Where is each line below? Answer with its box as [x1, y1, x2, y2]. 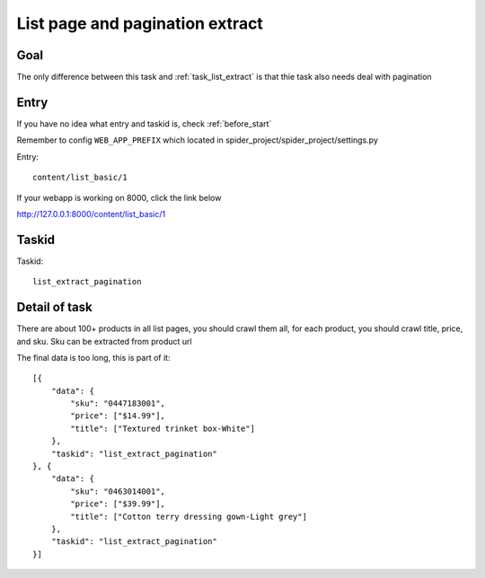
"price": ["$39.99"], [70, 499, 166, 509]
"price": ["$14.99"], [70, 411, 166, 421]
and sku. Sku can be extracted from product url [16, 336, 192, 346]
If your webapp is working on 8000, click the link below [16, 192, 222, 203]
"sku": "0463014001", [70, 486, 166, 496]
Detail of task [16, 300, 93, 315]
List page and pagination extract [16, 13, 264, 33]
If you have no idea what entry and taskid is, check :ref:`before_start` [16, 118, 272, 129]
